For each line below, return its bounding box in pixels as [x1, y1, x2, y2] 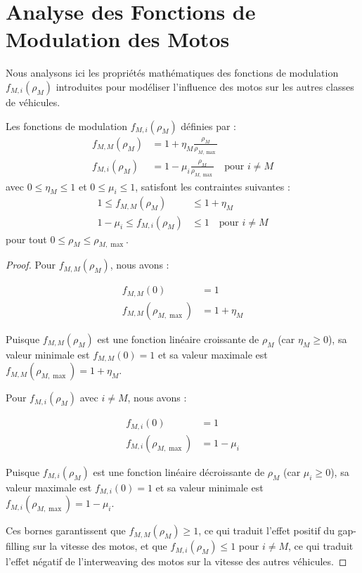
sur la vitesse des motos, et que [32, 539, 167, 553]
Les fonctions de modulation [6, 118, 128, 133]
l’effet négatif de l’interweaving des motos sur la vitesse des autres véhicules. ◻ [6, 554, 347, 569]
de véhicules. [6, 94, 60, 109]
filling [6, 539, 30, 553]
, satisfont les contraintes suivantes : [135, 179, 290, 193]
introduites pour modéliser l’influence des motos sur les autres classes [56, 79, 354, 94]
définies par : [181, 118, 236, 133]
